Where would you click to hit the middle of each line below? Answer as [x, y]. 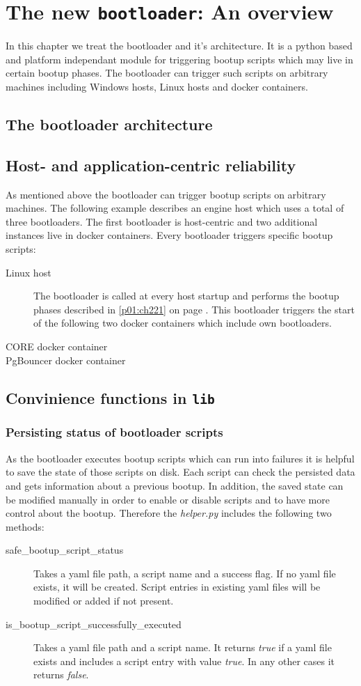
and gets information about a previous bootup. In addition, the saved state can [175, 485]
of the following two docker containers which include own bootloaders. [183, 323]
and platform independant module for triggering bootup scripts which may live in [179, 59]
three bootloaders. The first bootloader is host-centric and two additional [162, 221]
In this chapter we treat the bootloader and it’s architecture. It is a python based [179, 46]
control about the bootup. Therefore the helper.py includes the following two [169, 513]
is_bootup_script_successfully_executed [94, 624]
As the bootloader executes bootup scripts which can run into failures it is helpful [180, 458]
